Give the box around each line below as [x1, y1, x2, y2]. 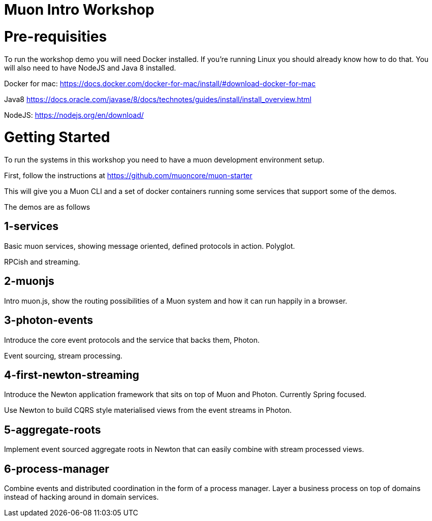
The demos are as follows [4, 203, 90, 211]
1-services [4, 220, 58, 233]
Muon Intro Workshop [4, 1, 155, 18]
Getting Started [4, 128, 110, 146]
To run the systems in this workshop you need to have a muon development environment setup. [4, 155, 325, 164]
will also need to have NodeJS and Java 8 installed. [4, 63, 176, 72]
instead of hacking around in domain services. [4, 493, 159, 502]
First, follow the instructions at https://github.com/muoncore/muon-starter [4, 171, 253, 180]
